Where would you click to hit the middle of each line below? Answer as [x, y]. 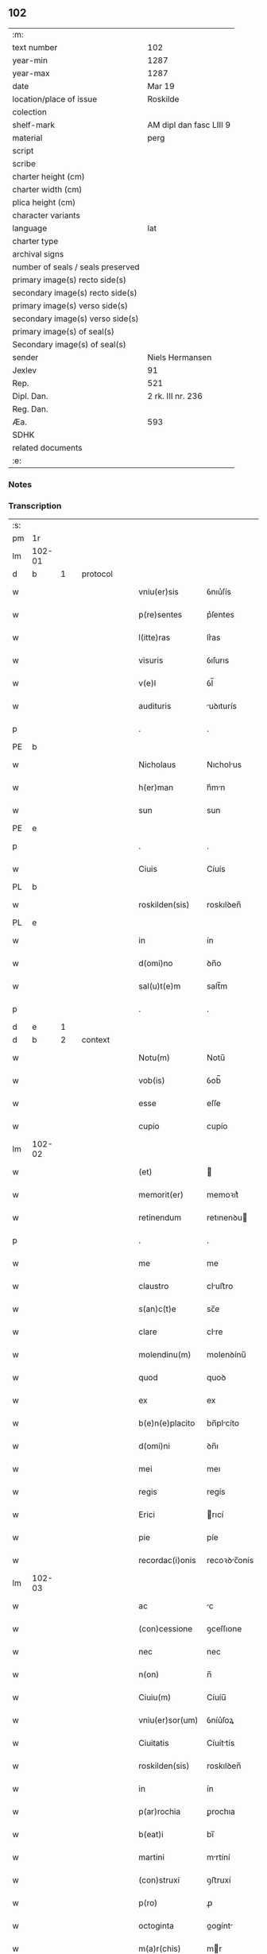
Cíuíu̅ [216, 1697]
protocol [97, 574]
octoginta [157, 1926]
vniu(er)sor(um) [168, 1720]
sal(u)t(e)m [160, 986]
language [30, 228]
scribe [24, 164]
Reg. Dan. [31, 408]
